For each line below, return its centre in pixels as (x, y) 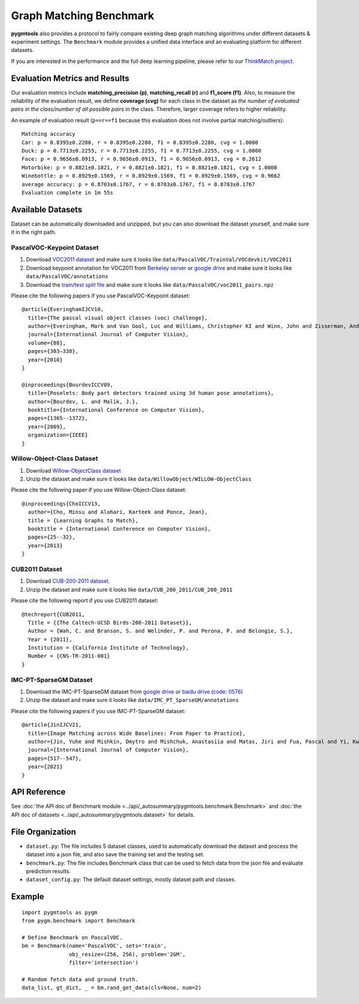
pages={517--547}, (55, 758)
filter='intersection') (104, 963)
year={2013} (45, 545)
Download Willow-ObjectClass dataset (73, 470)
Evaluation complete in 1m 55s (68, 192)
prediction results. (48, 871)
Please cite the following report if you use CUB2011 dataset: (85, 601)
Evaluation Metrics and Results (70, 78)
